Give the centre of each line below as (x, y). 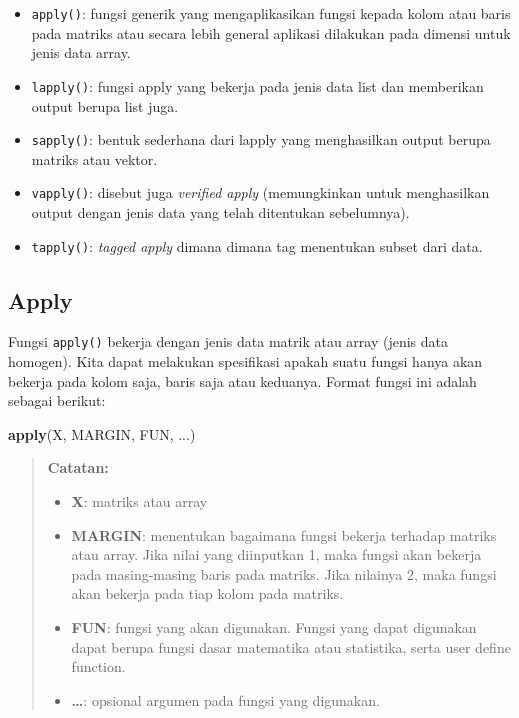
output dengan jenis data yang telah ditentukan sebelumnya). (220, 212)
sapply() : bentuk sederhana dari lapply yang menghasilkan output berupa (261, 139)
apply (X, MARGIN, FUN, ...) (102, 433)
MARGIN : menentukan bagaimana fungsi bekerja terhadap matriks (284, 534)
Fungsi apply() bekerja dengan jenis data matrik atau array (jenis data (228, 341)
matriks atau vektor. (94, 158)
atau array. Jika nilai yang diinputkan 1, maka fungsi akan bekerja (276, 554)
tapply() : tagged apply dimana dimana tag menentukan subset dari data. (257, 245)
